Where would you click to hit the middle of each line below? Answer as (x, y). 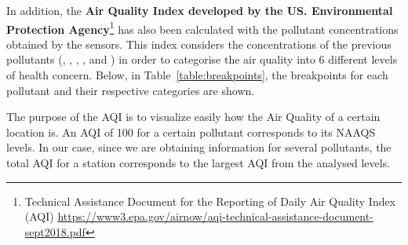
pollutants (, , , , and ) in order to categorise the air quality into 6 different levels (202, 59)
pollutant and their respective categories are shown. (131, 90)
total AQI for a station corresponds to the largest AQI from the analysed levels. (199, 163)
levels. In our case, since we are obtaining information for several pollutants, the (199, 147)
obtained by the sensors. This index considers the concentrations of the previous (199, 44)
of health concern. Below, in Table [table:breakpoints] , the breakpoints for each (197, 75)
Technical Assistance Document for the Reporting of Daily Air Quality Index (210, 201)
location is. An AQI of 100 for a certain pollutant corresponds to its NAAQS (191, 132)
